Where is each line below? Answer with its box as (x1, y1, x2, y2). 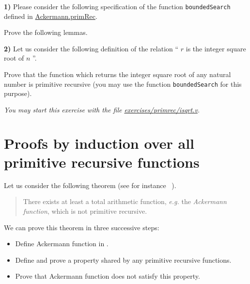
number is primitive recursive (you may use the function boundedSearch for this (4, 79, 242, 89)
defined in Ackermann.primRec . (4, 11, 97, 21)
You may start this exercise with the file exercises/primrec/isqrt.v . (4, 104, 200, 114)
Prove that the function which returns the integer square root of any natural (4, 69, 231, 79)
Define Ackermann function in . (15, 238, 109, 249)
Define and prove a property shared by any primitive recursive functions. (15, 254, 232, 265)
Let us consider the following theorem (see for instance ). (4, 180, 176, 190)
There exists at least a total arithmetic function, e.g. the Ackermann (23, 196, 227, 206)
